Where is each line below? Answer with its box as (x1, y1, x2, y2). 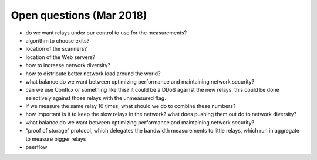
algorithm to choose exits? (25, 37, 90, 44)
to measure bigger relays (25, 135, 86, 142)
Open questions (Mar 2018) (11, 9, 147, 22)
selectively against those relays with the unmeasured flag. (25, 94, 167, 102)
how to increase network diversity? (25, 62, 111, 69)
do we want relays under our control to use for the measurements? (25, 29, 187, 36)
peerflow (25, 144, 48, 151)
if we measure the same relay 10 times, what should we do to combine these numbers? (25, 103, 236, 110)
